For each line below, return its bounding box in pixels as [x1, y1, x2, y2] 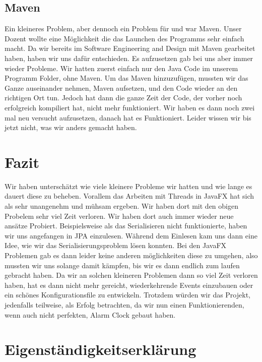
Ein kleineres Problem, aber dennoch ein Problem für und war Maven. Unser [5, 23, 242, 34]
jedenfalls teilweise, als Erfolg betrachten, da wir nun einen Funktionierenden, [5, 299, 244, 310]
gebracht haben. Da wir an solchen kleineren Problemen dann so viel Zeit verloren [5, 270, 258, 280]
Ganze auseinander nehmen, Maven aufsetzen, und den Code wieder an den [5, 82, 238, 93]
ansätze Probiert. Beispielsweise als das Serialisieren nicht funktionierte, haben [5, 220, 247, 231]
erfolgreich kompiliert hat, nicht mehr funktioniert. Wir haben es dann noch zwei [5, 102, 255, 112]
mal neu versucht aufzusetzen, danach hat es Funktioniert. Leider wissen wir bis [5, 112, 251, 123]
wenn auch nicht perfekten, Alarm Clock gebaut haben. [5, 309, 176, 320]
